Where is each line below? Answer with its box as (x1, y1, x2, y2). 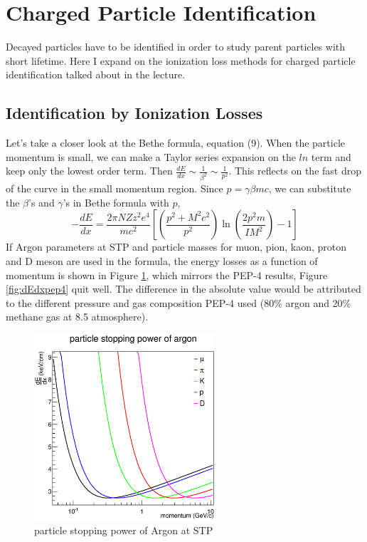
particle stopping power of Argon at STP (34, 523, 213, 538)
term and (311, 149, 351, 164)
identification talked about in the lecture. (6, 67, 186, 82)
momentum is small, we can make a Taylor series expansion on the (6, 149, 296, 164)
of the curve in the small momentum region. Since (6, 181, 223, 196)
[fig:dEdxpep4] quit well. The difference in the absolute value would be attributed (6, 281, 361, 296)
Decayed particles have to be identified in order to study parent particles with (6, 39, 346, 54)
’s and (28, 194, 55, 209)
